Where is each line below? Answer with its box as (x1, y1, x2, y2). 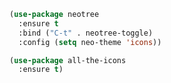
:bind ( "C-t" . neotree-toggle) (18, 28, 154, 38)
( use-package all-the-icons (9, 55, 127, 65)
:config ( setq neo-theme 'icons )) (18, 37, 162, 47)
